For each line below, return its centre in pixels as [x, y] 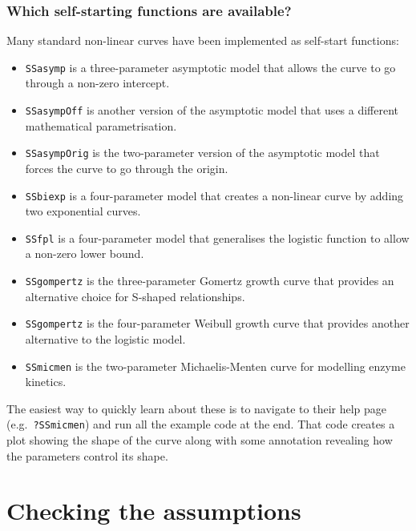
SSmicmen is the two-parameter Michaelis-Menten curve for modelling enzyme [215, 366]
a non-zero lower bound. [85, 253]
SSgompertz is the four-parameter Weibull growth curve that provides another [217, 323]
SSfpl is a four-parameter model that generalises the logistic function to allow [217, 237]
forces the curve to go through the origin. [127, 168]
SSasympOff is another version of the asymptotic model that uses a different [212, 110]
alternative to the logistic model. [105, 338]
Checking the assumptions [154, 511]
